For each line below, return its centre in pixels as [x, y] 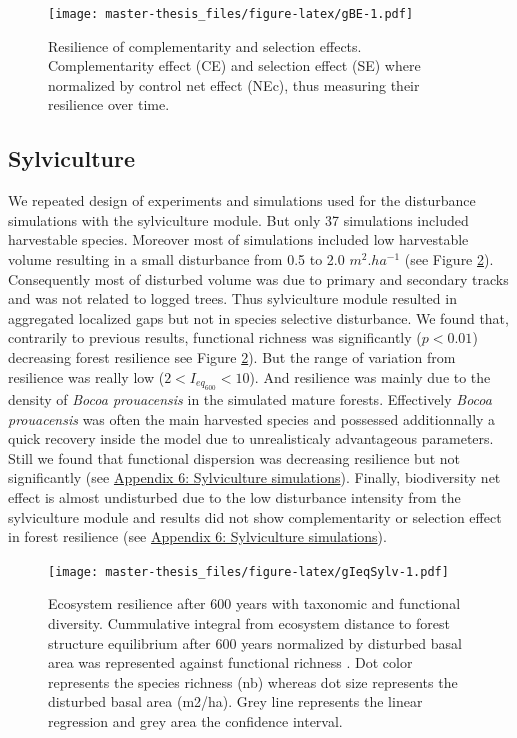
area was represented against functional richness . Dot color [230, 662]
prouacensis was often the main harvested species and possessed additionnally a [252, 418]
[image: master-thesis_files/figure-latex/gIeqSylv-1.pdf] [248, 571]
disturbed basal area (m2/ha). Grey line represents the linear [235, 701]
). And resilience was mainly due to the [370, 376]
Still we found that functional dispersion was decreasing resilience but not [234, 457]
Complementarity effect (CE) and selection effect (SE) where [234, 65]
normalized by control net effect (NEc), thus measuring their [234, 84]
